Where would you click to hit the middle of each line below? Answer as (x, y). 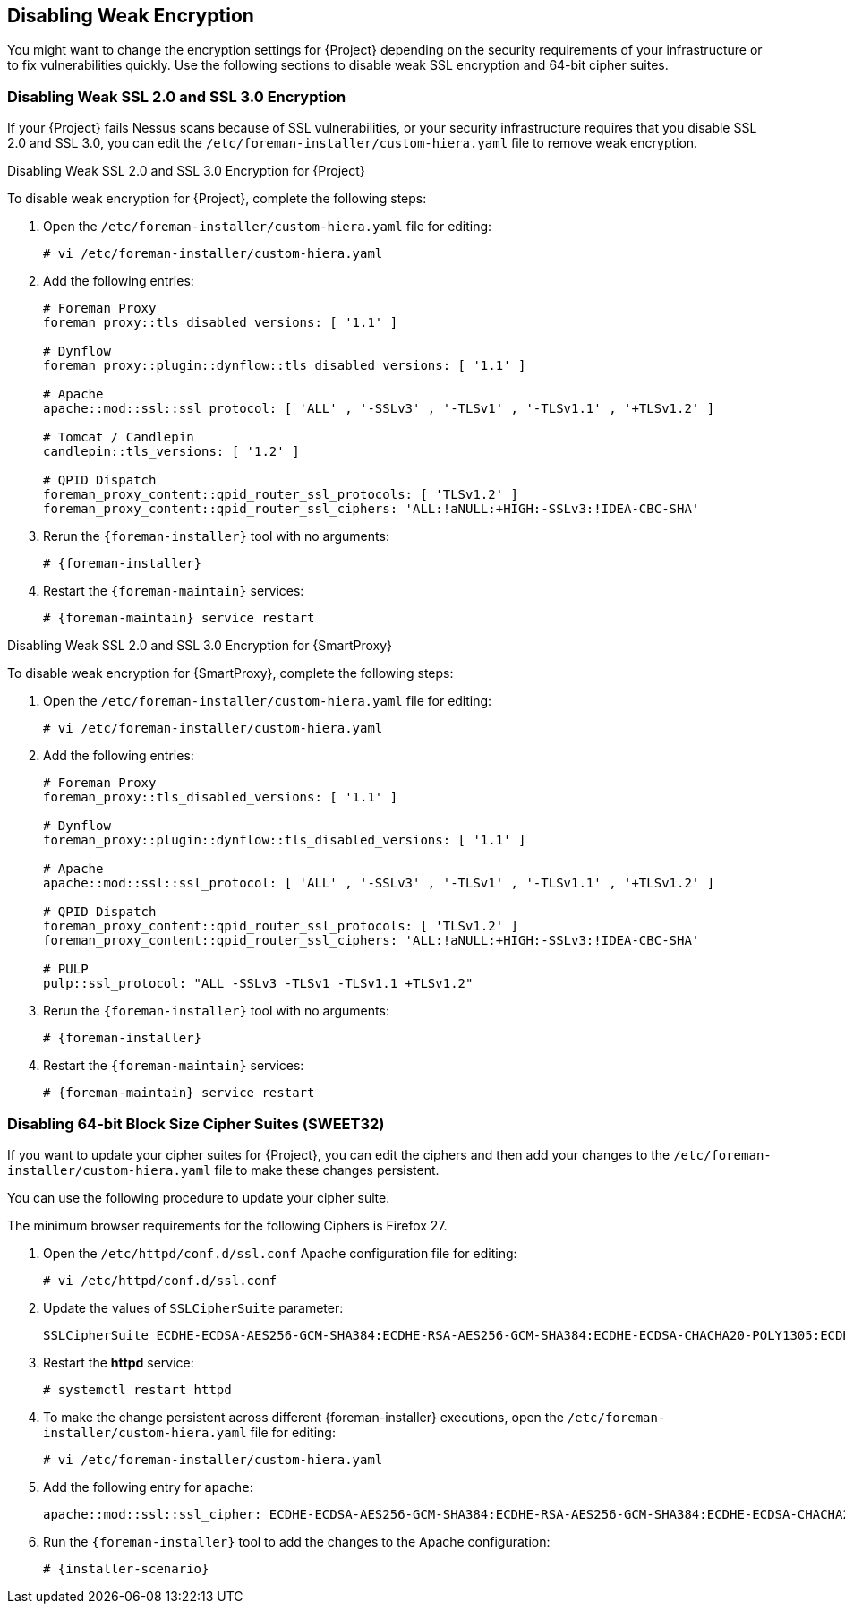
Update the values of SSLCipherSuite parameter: (193, 1307)
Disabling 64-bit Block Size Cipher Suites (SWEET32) (196, 1123)
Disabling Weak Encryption (131, 16)
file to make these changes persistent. (327, 1170)
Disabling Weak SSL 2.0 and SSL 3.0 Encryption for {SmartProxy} (200, 646)
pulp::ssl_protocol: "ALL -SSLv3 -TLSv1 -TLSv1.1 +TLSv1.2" (258, 984)
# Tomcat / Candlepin (119, 437)
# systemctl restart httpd (137, 1389)
